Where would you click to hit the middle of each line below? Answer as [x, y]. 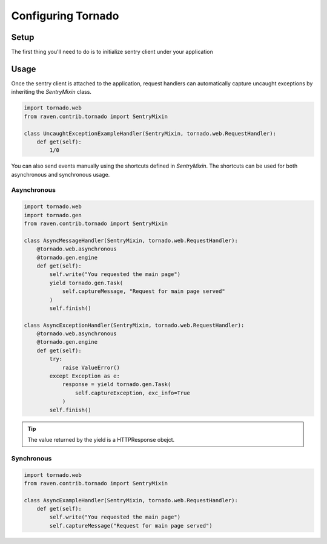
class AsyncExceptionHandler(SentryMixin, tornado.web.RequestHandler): [134, 325]
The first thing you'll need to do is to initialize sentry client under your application [112, 52]
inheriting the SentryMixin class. [51, 92]
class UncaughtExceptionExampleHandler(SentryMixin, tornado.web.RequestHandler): [150, 133]
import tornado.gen [53, 215]
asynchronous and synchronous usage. [61, 174]
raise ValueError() [91, 367]
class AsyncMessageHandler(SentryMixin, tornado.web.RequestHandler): [131, 240]
